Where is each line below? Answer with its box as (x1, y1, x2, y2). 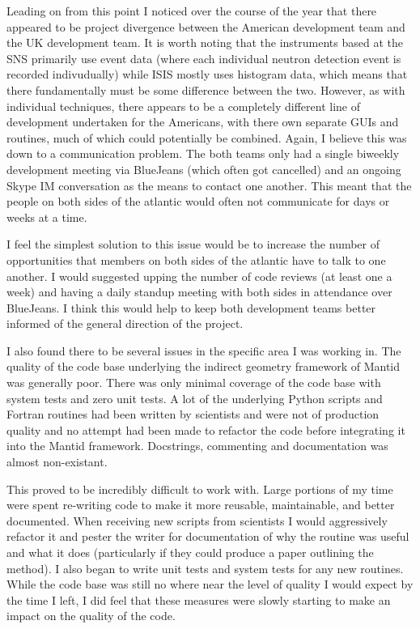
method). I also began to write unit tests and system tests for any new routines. (6, 559, 404, 576)
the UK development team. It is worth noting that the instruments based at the (6, 34, 403, 51)
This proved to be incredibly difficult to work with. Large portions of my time (6, 480, 393, 497)
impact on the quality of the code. (6, 607, 176, 624)
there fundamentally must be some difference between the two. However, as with (6, 81, 405, 98)
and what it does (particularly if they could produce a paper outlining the (6, 544, 374, 560)
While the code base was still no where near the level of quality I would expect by (6, 576, 414, 593)
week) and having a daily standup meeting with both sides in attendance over (6, 283, 392, 300)
